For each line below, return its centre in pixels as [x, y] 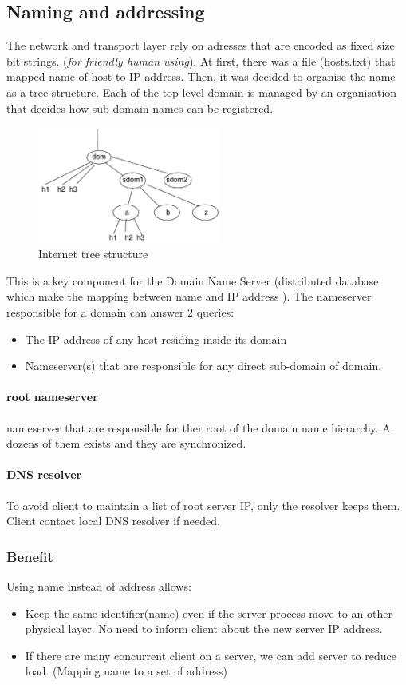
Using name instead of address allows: [99, 585]
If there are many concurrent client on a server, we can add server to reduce [211, 655]
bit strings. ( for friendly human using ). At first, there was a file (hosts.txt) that [201, 60]
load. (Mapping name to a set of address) [126, 671]
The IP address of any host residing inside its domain [156, 339]
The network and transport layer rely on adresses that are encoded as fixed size [201, 45]
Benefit [30, 556]
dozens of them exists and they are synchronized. [126, 443]
